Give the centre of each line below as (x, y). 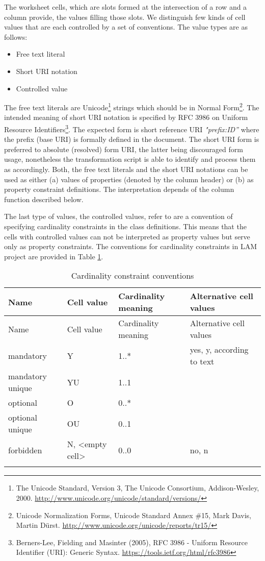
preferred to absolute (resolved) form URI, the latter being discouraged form (124, 149)
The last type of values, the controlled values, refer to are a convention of (118, 216)
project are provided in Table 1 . (54, 256)
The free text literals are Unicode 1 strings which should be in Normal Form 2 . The (132, 106)
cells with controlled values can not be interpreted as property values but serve (127, 236)
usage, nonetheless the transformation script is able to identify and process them (130, 159)
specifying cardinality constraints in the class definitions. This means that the (125, 226)
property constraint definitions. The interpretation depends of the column (119, 189)
